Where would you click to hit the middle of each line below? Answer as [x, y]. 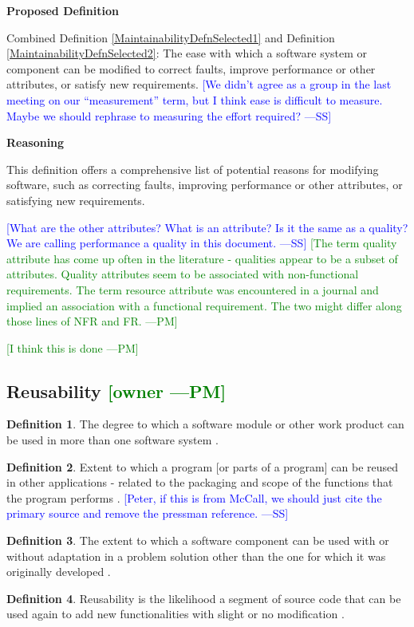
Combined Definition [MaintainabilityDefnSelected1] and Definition [171, 37]
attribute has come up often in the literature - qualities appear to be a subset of [202, 258]
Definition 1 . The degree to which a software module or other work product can [205, 424]
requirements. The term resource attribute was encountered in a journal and [193, 289]
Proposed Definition [63, 10]
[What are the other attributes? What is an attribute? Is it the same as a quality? [207, 227]
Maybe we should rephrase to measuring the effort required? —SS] [169, 115]
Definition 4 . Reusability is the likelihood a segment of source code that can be [204, 598]
